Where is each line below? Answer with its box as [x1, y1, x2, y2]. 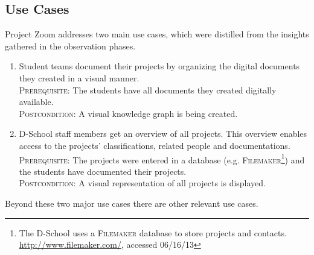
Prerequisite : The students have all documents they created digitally [19, 83, 277, 96]
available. [19, 95, 54, 108]
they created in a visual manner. [19, 71, 139, 84]
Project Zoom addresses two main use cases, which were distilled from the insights [5, 28, 309, 40]
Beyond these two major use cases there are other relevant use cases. [5, 197, 258, 209]
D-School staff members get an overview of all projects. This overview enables [19, 127, 307, 140]
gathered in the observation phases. [5, 39, 136, 52]
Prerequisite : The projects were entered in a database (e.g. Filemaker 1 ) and [19, 151, 305, 166]
